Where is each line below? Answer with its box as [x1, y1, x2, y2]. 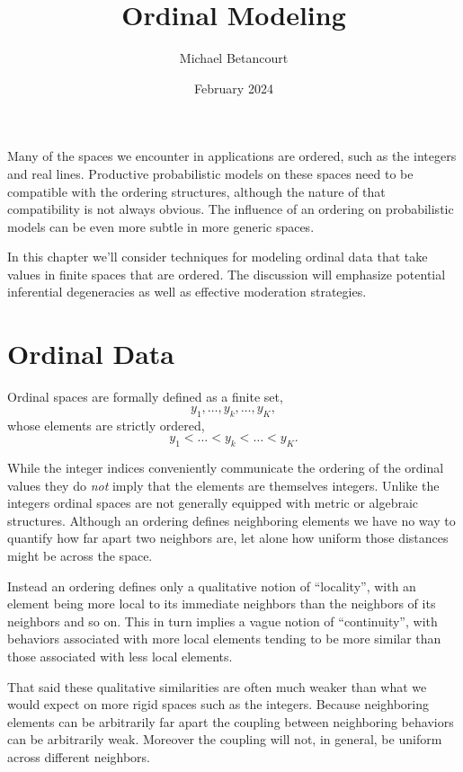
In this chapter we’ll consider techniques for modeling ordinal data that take [7, 247, 428, 266]
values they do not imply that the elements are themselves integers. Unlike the [7, 475, 440, 494]
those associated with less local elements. [7, 646, 233, 665]
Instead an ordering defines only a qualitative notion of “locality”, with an [7, 576, 416, 595]
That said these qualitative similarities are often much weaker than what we [7, 677, 427, 696]
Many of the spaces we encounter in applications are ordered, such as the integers [7, 146, 457, 165]
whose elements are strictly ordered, [7, 415, 205, 434]
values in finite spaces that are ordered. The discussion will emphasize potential [7, 264, 446, 283]
